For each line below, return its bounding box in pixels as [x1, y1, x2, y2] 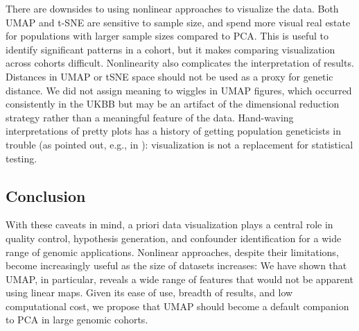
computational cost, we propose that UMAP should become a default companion [6, 298, 349, 313]
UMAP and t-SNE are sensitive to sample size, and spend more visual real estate [6, 15, 351, 29]
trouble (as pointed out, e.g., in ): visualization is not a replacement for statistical [6, 137, 353, 151]
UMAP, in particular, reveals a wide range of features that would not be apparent [6, 271, 353, 286]
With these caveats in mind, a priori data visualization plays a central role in [6, 217, 333, 232]
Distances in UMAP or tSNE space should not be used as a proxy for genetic [6, 69, 333, 83]
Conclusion [6, 185, 86, 206]
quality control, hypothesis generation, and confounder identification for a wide [6, 230, 342, 245]
